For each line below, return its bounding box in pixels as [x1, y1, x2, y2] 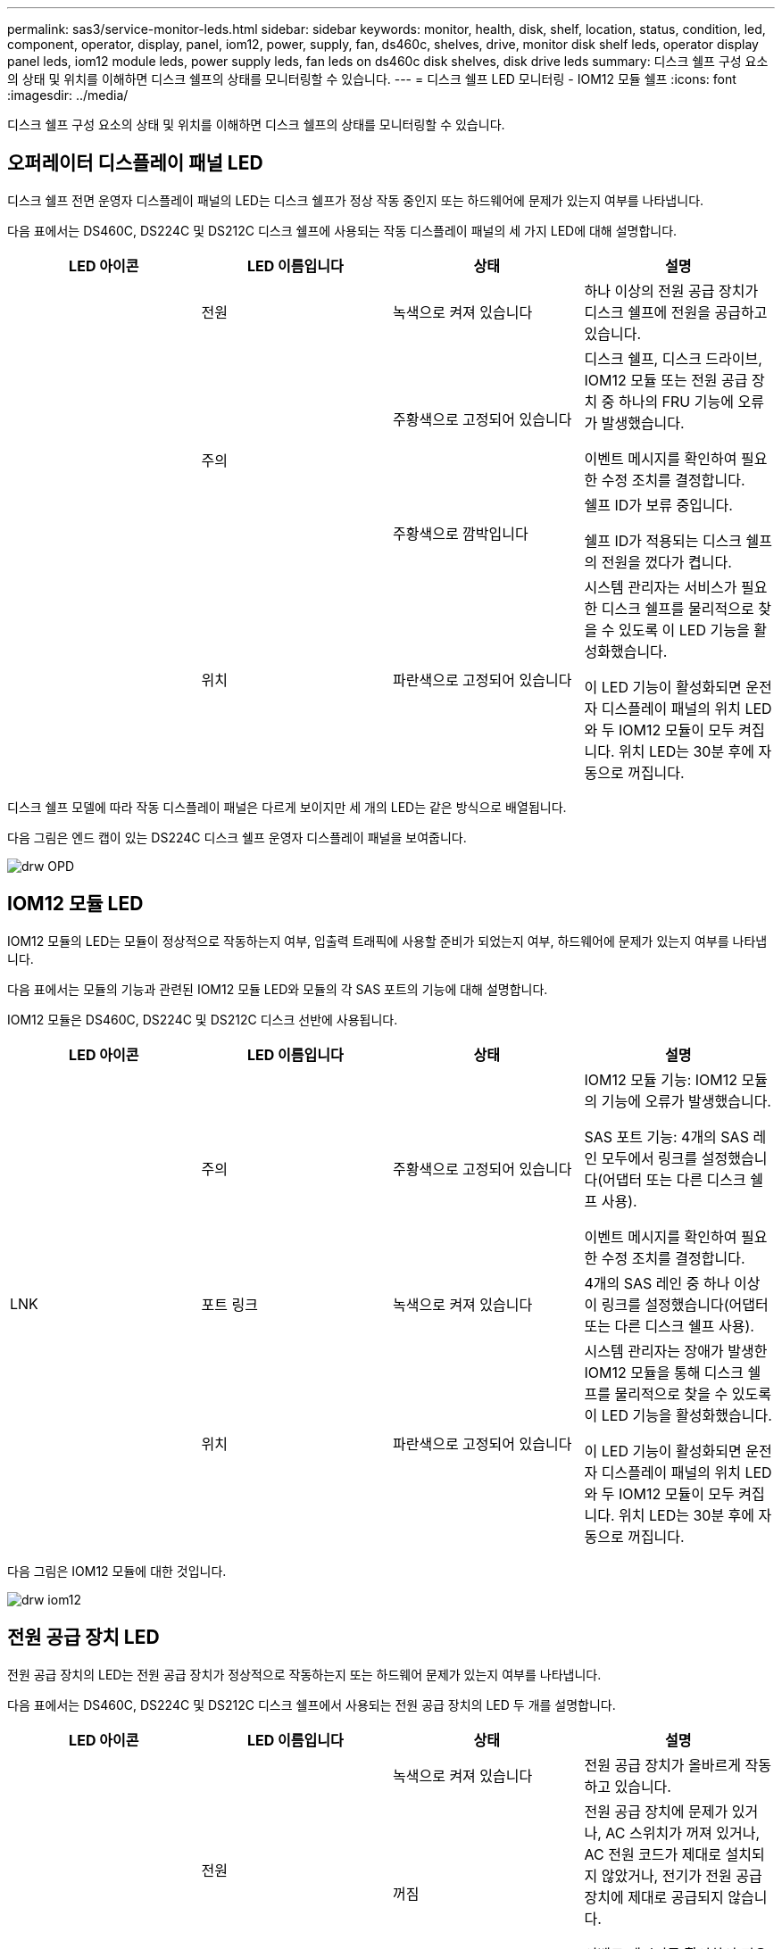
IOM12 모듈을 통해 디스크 [584, 1363, 745, 1381]
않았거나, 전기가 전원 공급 [601, 1866, 762, 1885]
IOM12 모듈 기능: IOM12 [584, 1070, 737, 1089]
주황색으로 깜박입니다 [393, 524, 528, 543]
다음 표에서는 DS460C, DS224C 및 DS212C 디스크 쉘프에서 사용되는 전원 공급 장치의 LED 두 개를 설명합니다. [7, 1696, 616, 1713]
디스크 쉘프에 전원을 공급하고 [584, 303, 768, 321]
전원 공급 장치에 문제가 [584, 1802, 728, 1820]
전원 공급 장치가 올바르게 [584, 1755, 741, 1774]
